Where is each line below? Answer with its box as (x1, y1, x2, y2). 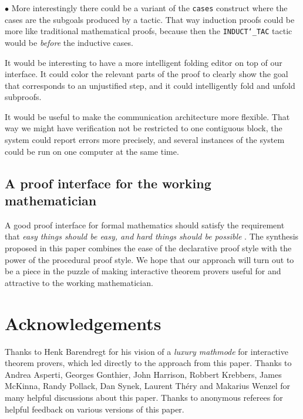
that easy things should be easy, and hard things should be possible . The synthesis (5, 230, 299, 242)
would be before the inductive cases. (5, 36, 133, 48)
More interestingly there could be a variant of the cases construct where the (11, 2, 288, 14)
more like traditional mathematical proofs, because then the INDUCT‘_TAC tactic (5, 25, 292, 37)
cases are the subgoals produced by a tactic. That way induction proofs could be (5, 13, 295, 25)
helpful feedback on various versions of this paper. (5, 403, 184, 415)
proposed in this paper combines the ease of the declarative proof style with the (5, 242, 292, 254)
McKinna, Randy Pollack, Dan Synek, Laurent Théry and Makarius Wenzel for (5, 380, 291, 392)
